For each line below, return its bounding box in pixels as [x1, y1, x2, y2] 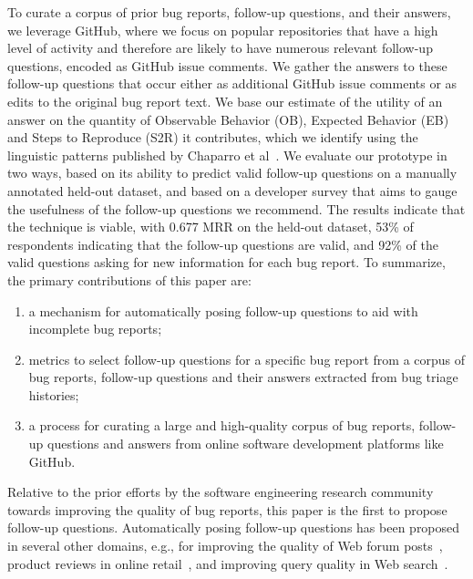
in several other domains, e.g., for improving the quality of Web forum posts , [7, 536, 443, 555]
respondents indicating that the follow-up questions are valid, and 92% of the [7, 234, 438, 253]
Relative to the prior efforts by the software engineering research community [7, 482, 434, 501]
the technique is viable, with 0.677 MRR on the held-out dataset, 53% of [7, 217, 414, 236]
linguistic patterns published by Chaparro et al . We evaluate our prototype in [7, 145, 447, 164]
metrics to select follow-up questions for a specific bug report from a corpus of [28, 349, 466, 368]
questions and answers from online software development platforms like [47, 434, 444, 453]
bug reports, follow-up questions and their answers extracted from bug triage [28, 367, 458, 387]
